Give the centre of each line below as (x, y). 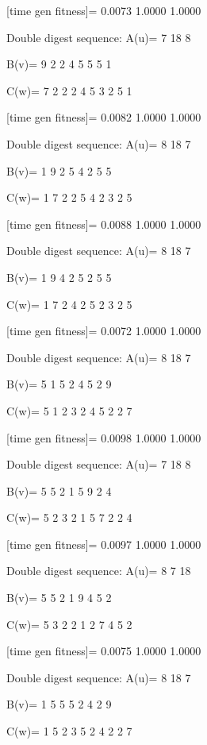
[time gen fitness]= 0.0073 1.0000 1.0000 (104, 10)
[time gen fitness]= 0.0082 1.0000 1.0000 (104, 117)
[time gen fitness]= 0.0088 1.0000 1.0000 (104, 224)
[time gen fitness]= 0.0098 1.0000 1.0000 (104, 437)
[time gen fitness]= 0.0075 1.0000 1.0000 (104, 651)
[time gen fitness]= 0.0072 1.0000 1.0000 (104, 331)
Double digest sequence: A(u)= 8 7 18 (99, 571)
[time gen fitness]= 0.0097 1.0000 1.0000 (104, 544)
